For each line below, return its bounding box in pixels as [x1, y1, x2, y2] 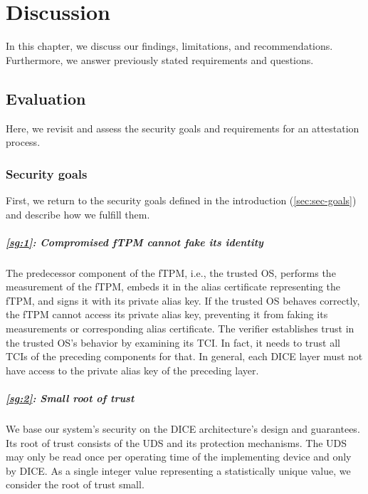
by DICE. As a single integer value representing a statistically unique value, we [6, 463, 351, 478]
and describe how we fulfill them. [6, 206, 150, 221]
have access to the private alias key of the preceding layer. [6, 362, 259, 377]
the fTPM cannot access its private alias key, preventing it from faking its [6, 307, 328, 322]
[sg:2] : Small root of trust [6, 391, 135, 406]
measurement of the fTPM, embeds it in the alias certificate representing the [6, 279, 341, 294]
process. [6, 135, 41, 149]
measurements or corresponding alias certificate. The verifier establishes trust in [6, 321, 354, 336]
